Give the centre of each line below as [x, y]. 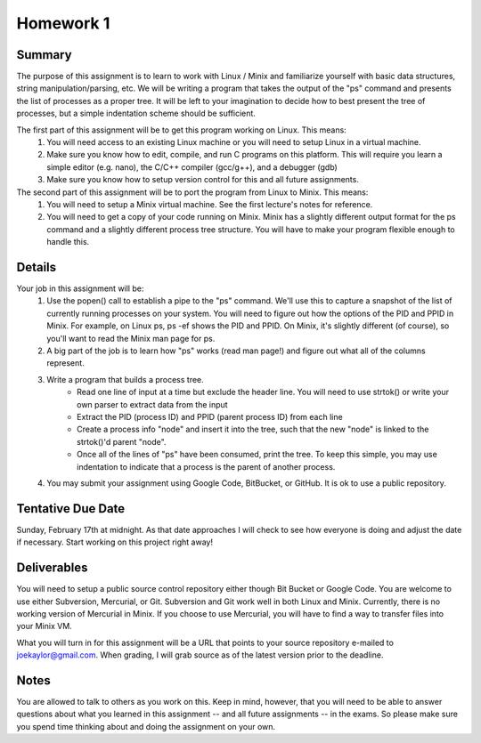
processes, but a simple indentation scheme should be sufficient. [136, 113]
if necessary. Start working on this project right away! [115, 542]
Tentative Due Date [71, 509]
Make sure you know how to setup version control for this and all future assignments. [203, 180]
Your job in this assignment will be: [80, 288]
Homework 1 [63, 23]
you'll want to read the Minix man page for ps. [131, 338]
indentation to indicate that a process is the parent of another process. [206, 466]
